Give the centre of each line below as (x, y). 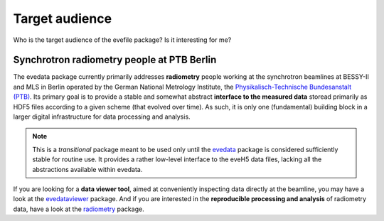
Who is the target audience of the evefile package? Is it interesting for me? (122, 40)
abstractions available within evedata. (87, 169)
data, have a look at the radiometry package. (79, 209)
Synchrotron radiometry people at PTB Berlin (115, 60)
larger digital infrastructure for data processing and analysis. (102, 117)
